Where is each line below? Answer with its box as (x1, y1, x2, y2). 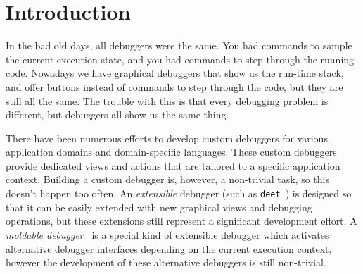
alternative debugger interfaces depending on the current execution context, (6, 241, 332, 256)
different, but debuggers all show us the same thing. (6, 107, 229, 122)
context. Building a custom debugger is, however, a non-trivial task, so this (6, 172, 329, 187)
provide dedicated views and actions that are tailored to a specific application (6, 158, 340, 173)
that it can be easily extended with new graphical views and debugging (6, 199, 312, 214)
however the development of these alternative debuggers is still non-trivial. (6, 255, 326, 270)
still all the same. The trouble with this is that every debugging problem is (6, 93, 329, 108)
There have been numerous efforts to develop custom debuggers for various (6, 130, 328, 145)
